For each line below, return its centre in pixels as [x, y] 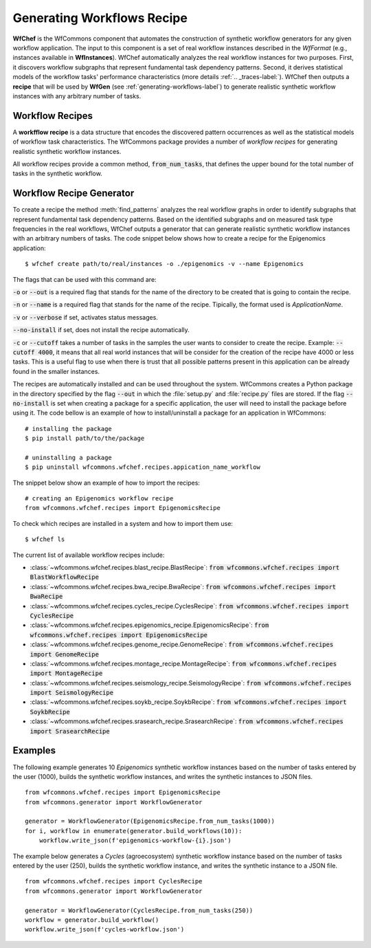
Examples [34, 750]
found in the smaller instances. [56, 371]
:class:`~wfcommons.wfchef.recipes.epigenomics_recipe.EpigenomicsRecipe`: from [149, 625]
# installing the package [69, 429]
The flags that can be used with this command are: [85, 279]
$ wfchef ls [45, 539]
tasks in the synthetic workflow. [57, 174]
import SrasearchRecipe [70, 731]
